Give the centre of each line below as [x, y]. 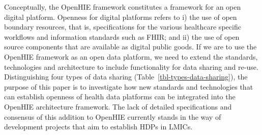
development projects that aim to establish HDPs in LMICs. [98, 127]
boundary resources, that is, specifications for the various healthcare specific [123, 27]
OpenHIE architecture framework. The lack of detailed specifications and [118, 106]
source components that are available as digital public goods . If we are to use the [130, 47]
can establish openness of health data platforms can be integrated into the [120, 97]
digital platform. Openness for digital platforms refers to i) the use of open [121, 17]
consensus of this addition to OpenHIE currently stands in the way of [113, 116]
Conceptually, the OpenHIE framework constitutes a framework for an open [123, 7]
